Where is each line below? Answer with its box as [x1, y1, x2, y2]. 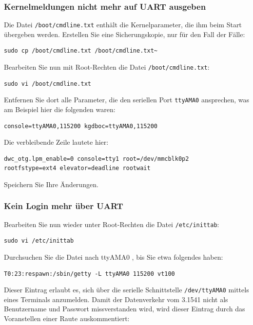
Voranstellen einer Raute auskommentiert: [4, 313, 130, 324]
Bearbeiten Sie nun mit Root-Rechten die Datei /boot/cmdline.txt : [4, 62, 210, 72]
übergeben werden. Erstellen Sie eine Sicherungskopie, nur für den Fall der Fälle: [4, 29, 245, 39]
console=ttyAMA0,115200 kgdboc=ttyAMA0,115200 [4, 122, 157, 130]
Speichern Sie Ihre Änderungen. [4, 179, 98, 189]
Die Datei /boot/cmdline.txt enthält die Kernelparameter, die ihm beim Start [4, 19, 242, 30]
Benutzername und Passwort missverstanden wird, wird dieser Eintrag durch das [4, 304, 245, 314]
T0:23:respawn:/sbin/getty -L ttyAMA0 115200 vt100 [4, 270, 175, 277]
